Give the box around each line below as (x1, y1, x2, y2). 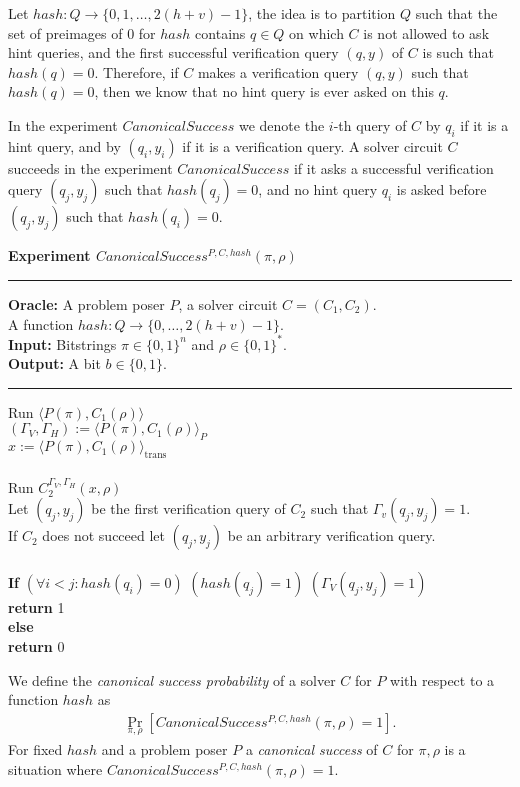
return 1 (8, 596, 65, 617)
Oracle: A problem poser (8, 293, 165, 314)
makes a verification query (197, 61, 359, 82)
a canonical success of (245, 739, 378, 760)
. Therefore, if (94, 61, 179, 82)
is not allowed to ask (363, 22, 490, 43)
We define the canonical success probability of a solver (8, 669, 336, 690)
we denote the (238, 114, 325, 135)
